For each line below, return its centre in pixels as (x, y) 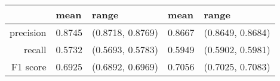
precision (28, 32)
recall (35, 49)
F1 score (29, 67)
